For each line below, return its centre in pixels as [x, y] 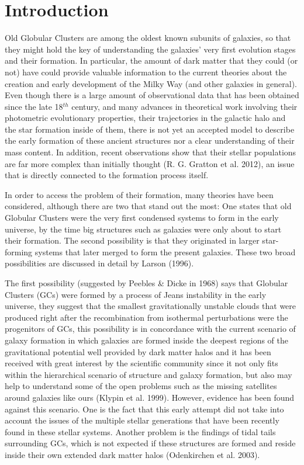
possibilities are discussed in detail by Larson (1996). [99, 263]
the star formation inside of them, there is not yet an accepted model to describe [150, 129]
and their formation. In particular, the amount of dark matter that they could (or [151, 60]
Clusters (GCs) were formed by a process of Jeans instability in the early [136, 294]
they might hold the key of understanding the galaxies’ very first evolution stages [150, 49]
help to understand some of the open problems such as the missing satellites [141, 386]
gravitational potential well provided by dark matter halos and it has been [138, 351]
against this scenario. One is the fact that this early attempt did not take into [144, 409]
